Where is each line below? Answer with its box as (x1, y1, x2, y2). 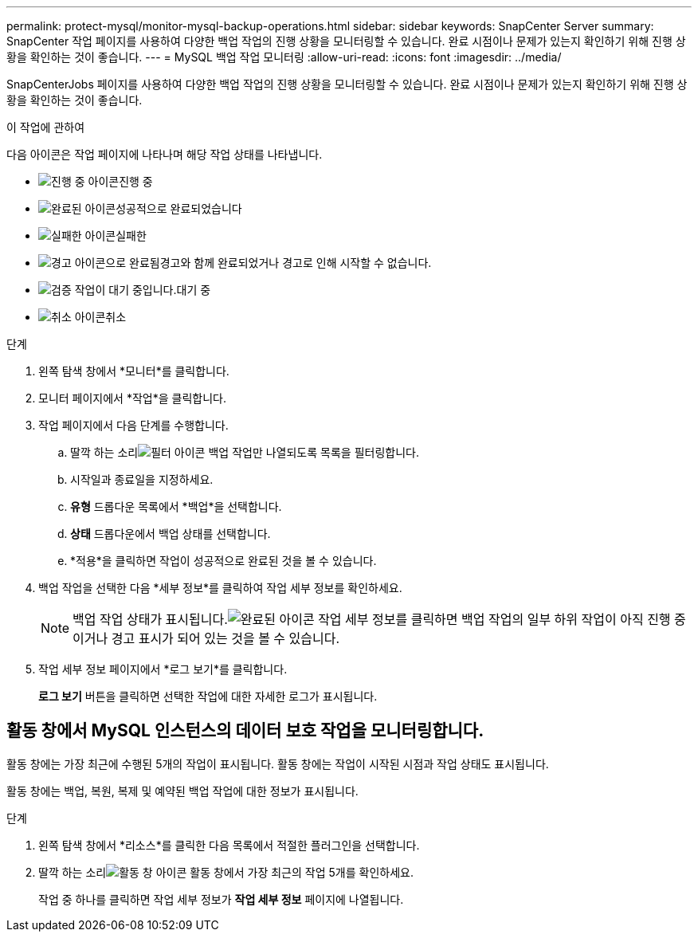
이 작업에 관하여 (6, 120, 85, 134)
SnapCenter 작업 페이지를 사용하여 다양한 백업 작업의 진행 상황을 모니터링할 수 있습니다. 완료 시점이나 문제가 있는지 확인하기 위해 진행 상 (6, 34, 686, 48)
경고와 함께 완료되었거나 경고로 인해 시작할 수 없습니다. (159, 256, 432, 269)
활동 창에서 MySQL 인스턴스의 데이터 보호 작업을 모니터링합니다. (6, 720, 484, 741)
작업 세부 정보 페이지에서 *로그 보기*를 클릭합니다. (38, 662, 288, 676)
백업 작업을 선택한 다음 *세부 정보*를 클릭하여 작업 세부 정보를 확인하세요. (38, 581, 402, 595)
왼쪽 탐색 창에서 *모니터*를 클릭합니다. (38, 364, 229, 378)
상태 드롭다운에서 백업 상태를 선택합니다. (70, 527, 271, 540)
